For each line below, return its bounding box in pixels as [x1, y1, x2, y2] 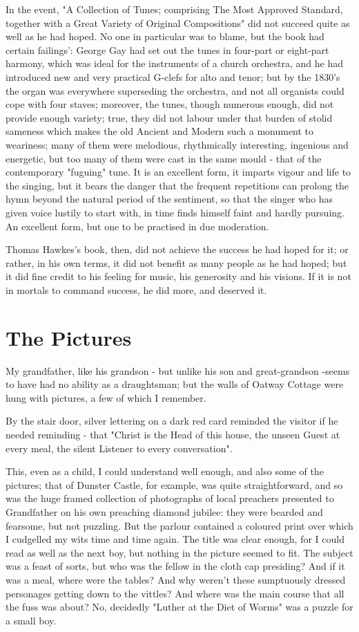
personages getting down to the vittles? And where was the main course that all [6, 586, 345, 600]
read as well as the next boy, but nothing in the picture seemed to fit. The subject [6, 545, 353, 559]
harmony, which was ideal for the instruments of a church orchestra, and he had [6, 56, 343, 71]
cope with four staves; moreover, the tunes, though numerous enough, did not [6, 97, 334, 111]
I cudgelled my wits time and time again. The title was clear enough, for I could [6, 532, 345, 546]
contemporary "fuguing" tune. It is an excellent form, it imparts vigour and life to [6, 165, 351, 179]
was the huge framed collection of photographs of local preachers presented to [6, 491, 334, 505]
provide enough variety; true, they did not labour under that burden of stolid [6, 110, 333, 124]
